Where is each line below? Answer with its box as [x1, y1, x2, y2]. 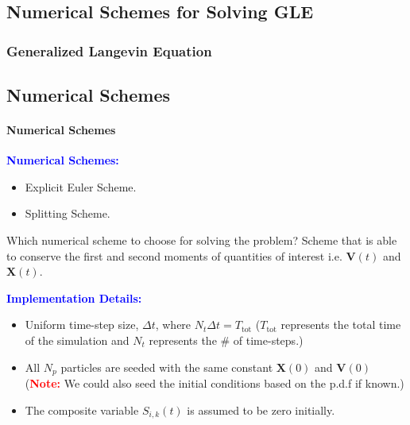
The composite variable [25, 401, 139, 418]
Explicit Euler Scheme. [25, 178, 137, 195]
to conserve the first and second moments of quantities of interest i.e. [6, 247, 342, 264]
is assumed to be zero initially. [187, 401, 335, 418]
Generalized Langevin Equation [6, 41, 212, 60]
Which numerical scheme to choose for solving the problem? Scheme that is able [6, 231, 397, 248]
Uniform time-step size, [25, 316, 139, 333]
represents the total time [280, 316, 401, 333]
